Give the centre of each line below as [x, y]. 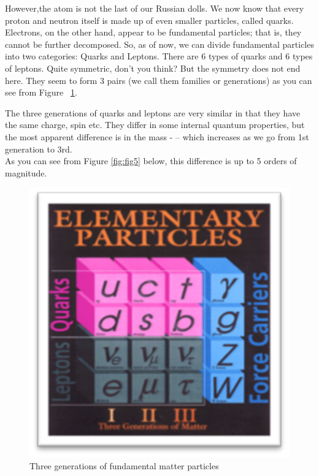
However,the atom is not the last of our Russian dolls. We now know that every [155, 8]
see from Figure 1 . [41, 92]
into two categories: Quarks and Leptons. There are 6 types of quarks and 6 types [159, 56]
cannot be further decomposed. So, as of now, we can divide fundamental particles [159, 44]
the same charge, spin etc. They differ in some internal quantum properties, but [155, 125]
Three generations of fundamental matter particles [124, 466]
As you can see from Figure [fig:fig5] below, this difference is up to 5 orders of [151, 161]
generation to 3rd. [39, 149]
